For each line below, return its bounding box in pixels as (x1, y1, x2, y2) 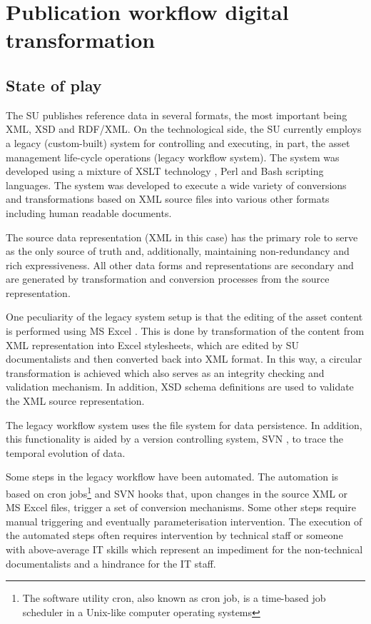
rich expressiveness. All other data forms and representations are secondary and (6, 257, 354, 272)
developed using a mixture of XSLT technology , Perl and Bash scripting (6, 163, 324, 178)
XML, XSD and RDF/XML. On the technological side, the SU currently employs (6, 121, 362, 136)
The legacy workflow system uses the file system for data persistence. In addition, (6, 417, 362, 432)
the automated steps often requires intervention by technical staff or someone (6, 528, 343, 543)
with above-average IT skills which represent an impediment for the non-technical (6, 542, 363, 557)
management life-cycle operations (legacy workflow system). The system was (6, 149, 340, 164)
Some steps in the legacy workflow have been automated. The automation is (6, 469, 339, 484)
